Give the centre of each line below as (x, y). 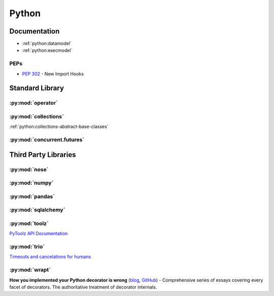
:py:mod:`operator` (34, 103)
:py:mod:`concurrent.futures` (47, 140)
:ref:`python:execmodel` (47, 50)
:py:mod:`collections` (37, 116)
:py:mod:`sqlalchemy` (37, 210)
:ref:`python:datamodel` (47, 44)
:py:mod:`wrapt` (30, 270)
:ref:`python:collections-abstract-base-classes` (59, 126)
